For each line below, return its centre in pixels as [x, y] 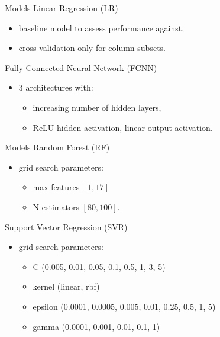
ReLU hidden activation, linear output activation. [123, 127]
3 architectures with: [56, 87]
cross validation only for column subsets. [92, 48]
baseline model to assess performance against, [101, 28]
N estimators [56, 206]
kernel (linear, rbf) [66, 286]
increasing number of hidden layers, [97, 107]
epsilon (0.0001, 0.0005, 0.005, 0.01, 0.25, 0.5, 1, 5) [124, 306]
